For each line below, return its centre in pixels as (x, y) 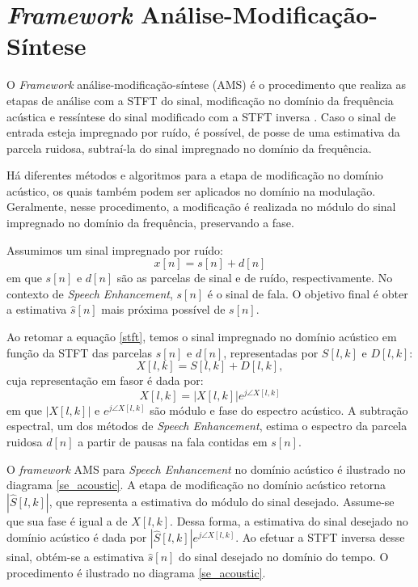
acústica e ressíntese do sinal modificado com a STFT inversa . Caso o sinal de (201, 116)
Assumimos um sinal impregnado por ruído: (115, 249)
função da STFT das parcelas (80, 352)
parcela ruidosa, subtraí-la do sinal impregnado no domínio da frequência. (189, 148)
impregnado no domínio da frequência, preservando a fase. (150, 223)
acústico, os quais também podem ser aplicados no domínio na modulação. (191, 190)
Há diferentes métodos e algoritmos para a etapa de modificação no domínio (195, 175)
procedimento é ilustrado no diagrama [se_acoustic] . (136, 573)
